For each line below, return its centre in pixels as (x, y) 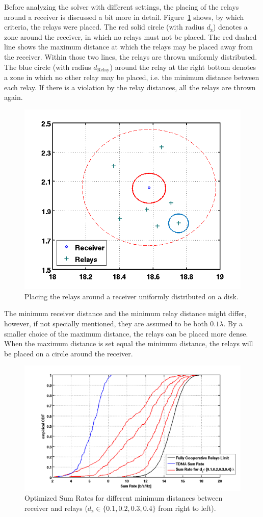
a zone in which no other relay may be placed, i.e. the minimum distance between (132, 77)
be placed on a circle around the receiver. (69, 353)
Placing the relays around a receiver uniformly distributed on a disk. (131, 296)
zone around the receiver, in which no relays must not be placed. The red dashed (130, 36)
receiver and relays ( (56, 508)
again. (14, 97)
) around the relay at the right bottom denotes (183, 67)
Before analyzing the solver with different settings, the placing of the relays (122, 7)
